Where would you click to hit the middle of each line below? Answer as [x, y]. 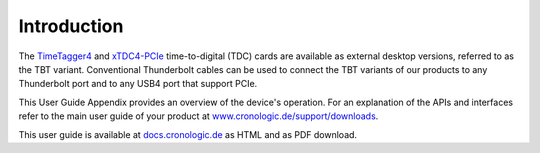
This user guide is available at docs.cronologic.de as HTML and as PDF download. [188, 134]
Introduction [71, 26]
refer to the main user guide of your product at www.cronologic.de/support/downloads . [198, 116]
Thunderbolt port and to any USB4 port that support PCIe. [138, 84]
